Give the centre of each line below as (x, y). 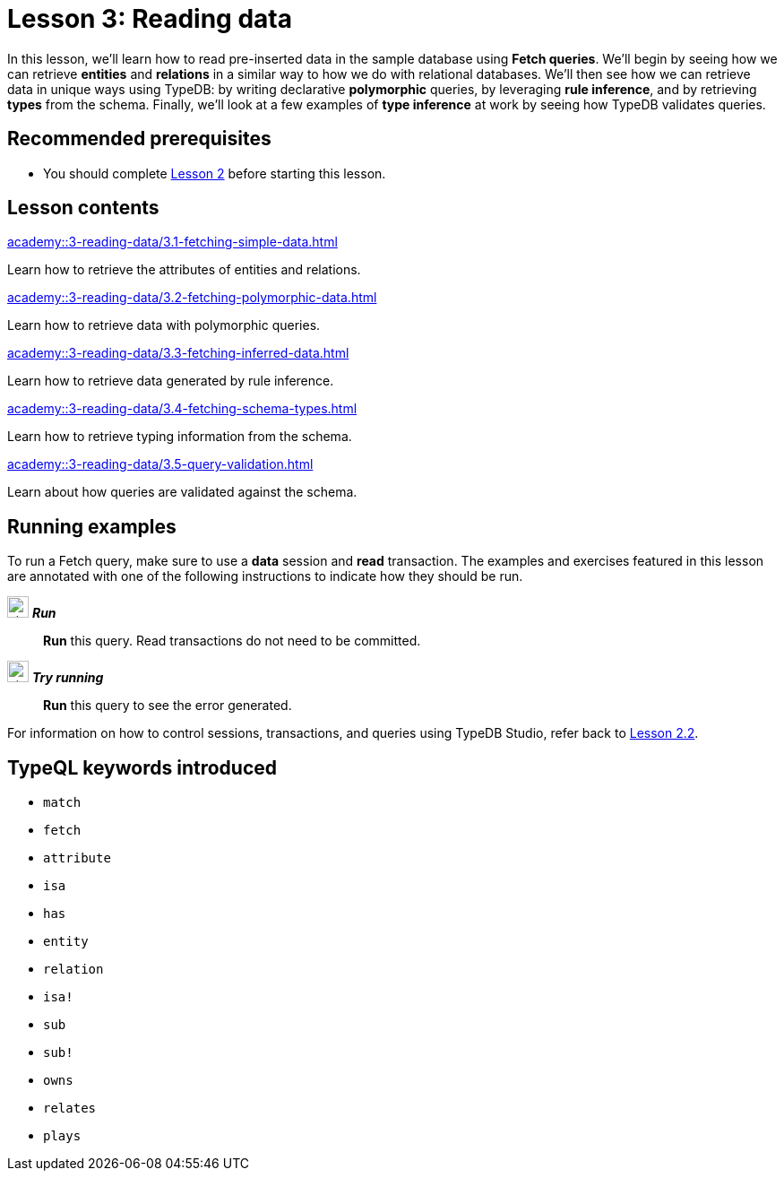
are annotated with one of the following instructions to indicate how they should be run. (265, 576)
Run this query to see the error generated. (168, 706)
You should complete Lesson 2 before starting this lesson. (215, 173)
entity (66, 942)
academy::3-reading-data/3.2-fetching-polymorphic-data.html (192, 298)
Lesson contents (83, 208)
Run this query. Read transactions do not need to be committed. (232, 641)
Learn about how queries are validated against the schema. (182, 492)
